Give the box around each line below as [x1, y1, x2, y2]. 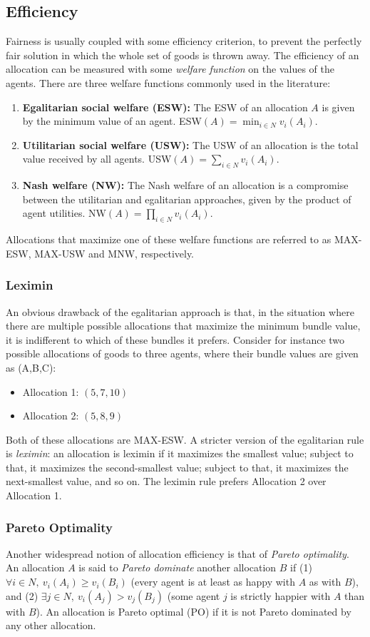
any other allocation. [6, 618, 96, 633]
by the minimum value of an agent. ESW [22, 113, 202, 128]
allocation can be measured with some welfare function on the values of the [6, 61, 334, 76]
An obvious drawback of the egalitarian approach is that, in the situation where [6, 304, 354, 319]
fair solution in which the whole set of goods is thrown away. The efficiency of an [6, 47, 359, 62]
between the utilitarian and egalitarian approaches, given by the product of [22, 191, 351, 206]
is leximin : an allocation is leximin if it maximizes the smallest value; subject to [6, 446, 354, 461]
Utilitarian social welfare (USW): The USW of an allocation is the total [22, 137, 359, 152]
